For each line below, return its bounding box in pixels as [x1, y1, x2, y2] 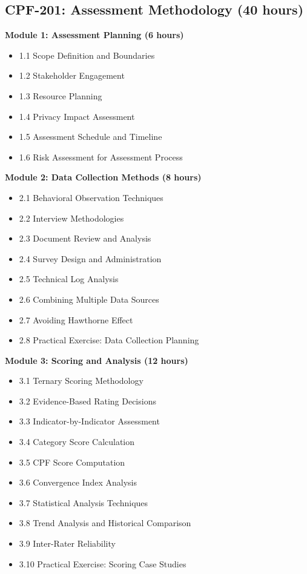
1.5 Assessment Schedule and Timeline [19, 130, 162, 143]
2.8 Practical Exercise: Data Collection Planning [19, 334, 199, 346]
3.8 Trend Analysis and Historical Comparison [19, 516, 191, 529]
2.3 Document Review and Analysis [19, 232, 151, 245]
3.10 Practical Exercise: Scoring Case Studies [19, 557, 187, 570]
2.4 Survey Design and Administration [19, 252, 162, 265]
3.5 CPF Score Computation [19, 455, 125, 468]
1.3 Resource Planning [19, 89, 102, 102]
